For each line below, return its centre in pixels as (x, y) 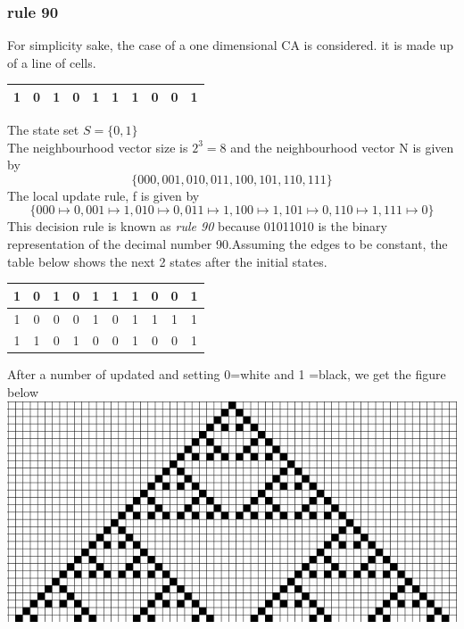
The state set (43, 129)
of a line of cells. (52, 62)
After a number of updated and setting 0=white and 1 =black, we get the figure (227, 374)
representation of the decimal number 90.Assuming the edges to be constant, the (228, 243)
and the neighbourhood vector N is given (342, 147)
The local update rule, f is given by (104, 195)
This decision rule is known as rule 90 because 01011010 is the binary (197, 226)
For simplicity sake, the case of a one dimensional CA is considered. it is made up (231, 45)
